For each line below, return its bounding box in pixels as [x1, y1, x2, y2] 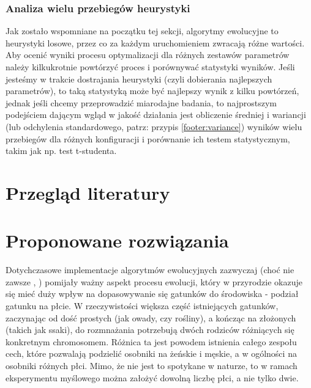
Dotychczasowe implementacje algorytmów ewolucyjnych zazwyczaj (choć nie [6, 263, 294, 276]
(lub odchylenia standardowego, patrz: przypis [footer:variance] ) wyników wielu [6, 120, 302, 133]
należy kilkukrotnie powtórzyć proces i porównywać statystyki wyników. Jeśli [6, 60, 295, 73]
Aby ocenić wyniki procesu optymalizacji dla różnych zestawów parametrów [6, 48, 290, 61]
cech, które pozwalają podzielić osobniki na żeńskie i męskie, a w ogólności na [6, 347, 297, 360]
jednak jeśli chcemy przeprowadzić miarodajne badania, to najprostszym [6, 96, 277, 109]
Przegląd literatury [6, 180, 170, 205]
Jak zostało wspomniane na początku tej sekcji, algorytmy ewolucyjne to [6, 24, 279, 37]
